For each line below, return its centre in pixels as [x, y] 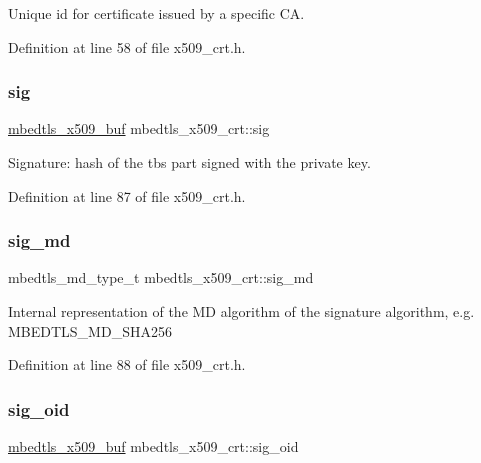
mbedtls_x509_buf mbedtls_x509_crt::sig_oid [153, 446]
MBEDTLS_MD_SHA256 [90, 330]
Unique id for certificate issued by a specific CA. [156, 13]
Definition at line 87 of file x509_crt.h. [127, 195]
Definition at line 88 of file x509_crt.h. [127, 364]
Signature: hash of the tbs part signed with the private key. [189, 162]
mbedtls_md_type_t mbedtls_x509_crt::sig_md [161, 277]
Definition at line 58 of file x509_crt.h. [127, 46]
